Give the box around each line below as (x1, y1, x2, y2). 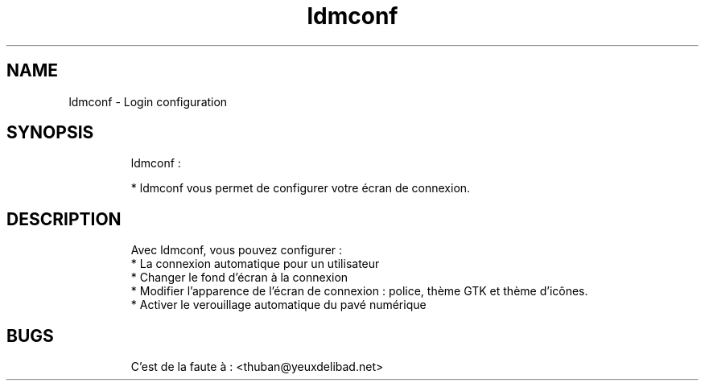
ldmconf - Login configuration (68, 94, 228, 109)
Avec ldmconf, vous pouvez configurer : (130, 243, 343, 257)
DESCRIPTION (6, 208, 122, 229)
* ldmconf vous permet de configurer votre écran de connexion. (130, 181, 471, 196)
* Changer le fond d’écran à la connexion (130, 270, 348, 285)
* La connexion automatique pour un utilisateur (130, 257, 380, 271)
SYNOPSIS (6, 122, 94, 143)
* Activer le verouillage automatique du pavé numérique (130, 298, 427, 312)
